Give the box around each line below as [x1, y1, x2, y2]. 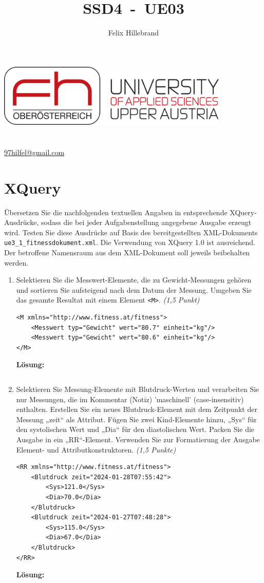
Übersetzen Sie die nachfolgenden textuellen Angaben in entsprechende [4, 206, 228, 217]
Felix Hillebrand [108, 27, 159, 38]
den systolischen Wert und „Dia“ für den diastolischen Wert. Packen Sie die [16, 424, 255, 435]
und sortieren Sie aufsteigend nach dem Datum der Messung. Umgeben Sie [16, 284, 252, 295]
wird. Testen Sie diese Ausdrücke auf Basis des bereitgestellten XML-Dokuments [4, 227, 258, 237]
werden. [4, 257, 29, 268]
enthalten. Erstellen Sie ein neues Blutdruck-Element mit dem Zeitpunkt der [16, 404, 257, 415]
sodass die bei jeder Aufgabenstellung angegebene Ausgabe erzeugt [41, 217, 252, 228]
